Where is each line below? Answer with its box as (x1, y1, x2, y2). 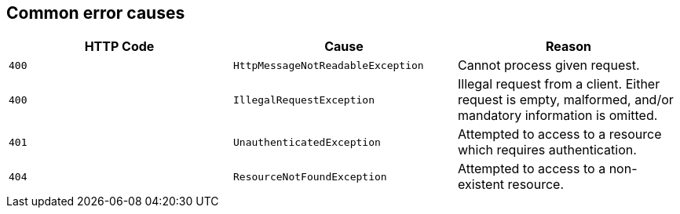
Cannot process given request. (457, 57, 640, 74)
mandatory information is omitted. (457, 107, 658, 124)
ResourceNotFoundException (232, 170, 387, 183)
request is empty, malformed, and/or (457, 92, 674, 108)
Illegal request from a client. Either (457, 76, 660, 92)
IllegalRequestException (232, 93, 375, 106)
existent (457, 176, 505, 193)
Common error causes (6, 3, 185, 23)
